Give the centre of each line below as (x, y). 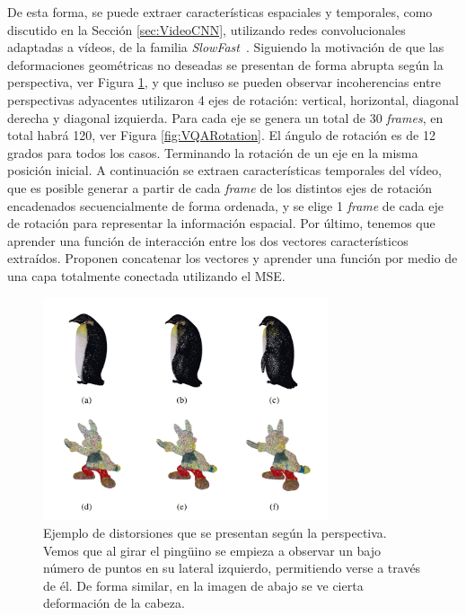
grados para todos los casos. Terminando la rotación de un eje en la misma (213, 152)
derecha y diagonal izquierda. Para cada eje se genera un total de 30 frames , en (225, 117)
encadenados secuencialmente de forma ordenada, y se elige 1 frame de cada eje (225, 205)
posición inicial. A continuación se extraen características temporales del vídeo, (224, 170)
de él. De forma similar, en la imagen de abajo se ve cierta (203, 585)
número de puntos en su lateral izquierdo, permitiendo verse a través (232, 568)
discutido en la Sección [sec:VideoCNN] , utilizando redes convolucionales (207, 29)
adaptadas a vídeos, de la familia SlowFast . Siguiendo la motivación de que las (226, 47)
